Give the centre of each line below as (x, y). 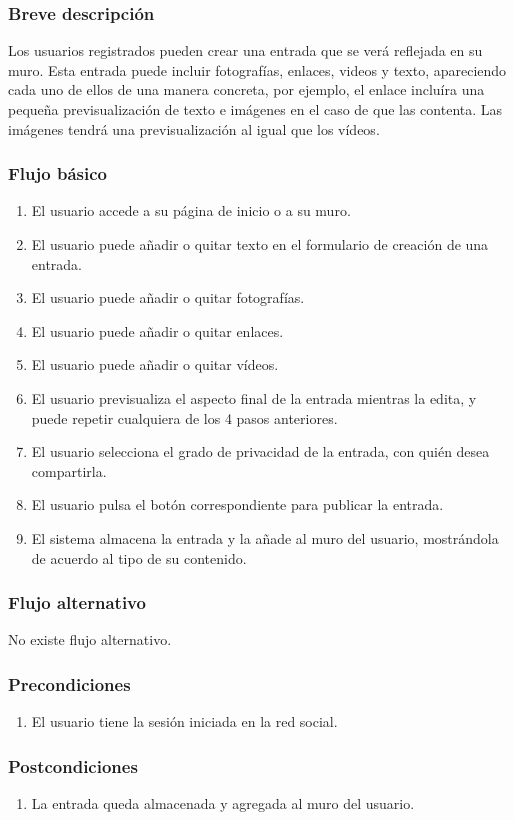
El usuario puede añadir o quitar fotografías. (168, 297)
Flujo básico (57, 173)
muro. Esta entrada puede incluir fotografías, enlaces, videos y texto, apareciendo (257, 69)
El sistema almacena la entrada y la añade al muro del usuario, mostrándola (265, 537)
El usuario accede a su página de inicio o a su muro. (191, 210)
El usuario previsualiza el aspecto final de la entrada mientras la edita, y (254, 397)
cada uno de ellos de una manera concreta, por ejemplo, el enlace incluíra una (246, 89)
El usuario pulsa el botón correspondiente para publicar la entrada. (237, 504)
